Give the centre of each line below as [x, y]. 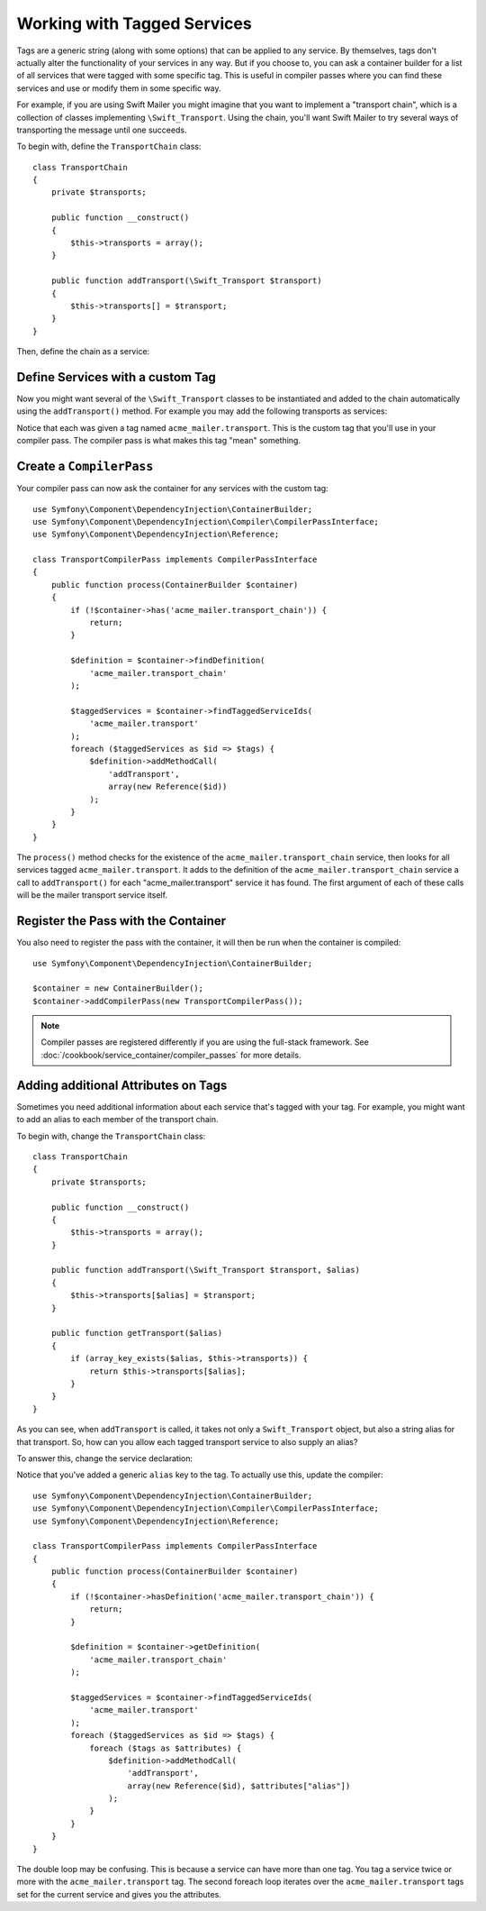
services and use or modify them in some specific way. [119, 88]
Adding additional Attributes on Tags [122, 1085]
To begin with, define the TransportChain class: [109, 146]
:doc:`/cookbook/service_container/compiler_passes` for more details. [171, 1055]
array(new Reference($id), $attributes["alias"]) [239, 1786]
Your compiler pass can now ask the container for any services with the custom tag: [172, 489]
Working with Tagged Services [134, 23]
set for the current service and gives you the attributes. [119, 1894]
